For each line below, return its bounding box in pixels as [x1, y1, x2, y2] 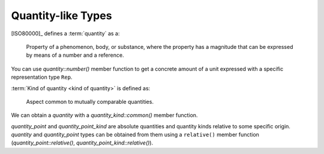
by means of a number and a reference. [26, 51, 124, 59]
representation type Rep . [11, 73, 73, 81]
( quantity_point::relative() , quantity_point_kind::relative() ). [11, 139, 153, 146]
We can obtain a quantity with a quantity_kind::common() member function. [11, 112, 198, 119]
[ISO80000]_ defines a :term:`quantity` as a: [11, 30, 120, 37]
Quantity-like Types [11, 9, 112, 22]
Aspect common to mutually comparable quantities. [26, 98, 154, 105]
